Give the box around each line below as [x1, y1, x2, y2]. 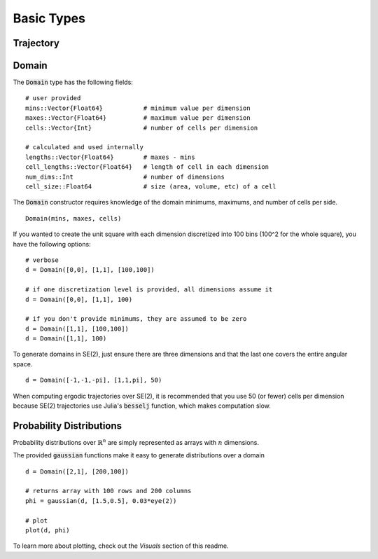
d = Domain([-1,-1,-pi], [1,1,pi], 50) [25, 376, 162, 385]
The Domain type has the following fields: [13, 78, 133, 87]
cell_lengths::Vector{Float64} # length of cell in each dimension [25, 163, 269, 171]
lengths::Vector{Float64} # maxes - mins [25, 153, 195, 161]
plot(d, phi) [25, 526, 70, 534]
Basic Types [13, 11, 85, 26]
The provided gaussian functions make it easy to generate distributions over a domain [13, 451, 265, 460]
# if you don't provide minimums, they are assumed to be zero [25, 315, 247, 323]
